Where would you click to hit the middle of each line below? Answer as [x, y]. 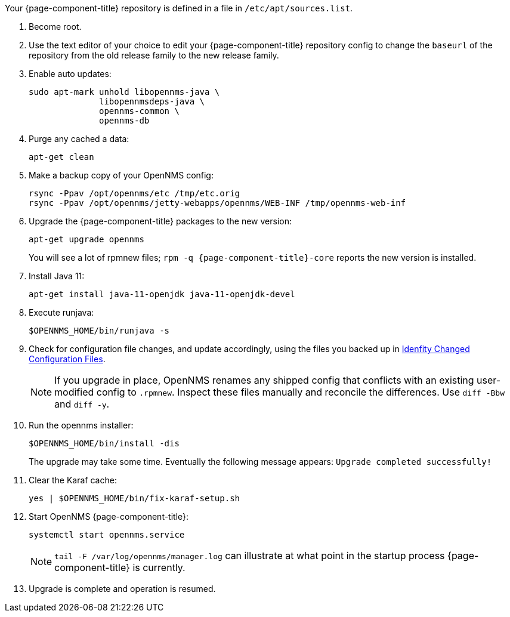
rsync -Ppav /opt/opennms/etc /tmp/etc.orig [135, 193]
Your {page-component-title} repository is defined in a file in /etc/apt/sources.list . [179, 8]
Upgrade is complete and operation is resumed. [122, 589]
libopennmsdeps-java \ [152, 101]
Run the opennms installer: [81, 425]
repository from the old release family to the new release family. [154, 55]
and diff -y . [82, 404]
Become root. [55, 27]
